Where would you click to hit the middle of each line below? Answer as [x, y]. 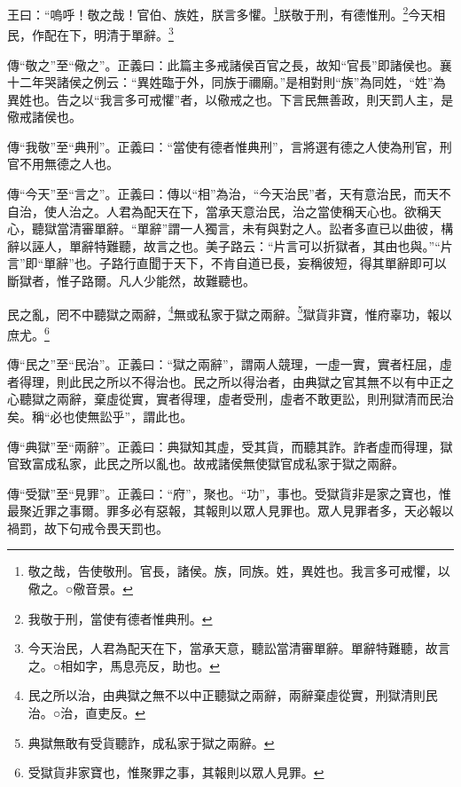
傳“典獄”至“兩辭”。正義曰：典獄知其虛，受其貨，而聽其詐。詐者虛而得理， [224, 446]
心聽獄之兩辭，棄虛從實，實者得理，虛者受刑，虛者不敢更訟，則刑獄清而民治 [230, 399]
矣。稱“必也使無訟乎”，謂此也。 [100, 416]
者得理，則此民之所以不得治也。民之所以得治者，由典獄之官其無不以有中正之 [230, 381]
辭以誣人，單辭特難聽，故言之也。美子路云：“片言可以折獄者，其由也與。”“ [224, 245]
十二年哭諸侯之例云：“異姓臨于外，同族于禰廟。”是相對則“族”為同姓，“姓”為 [227, 82]
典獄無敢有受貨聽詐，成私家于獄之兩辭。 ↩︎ [151, 742]
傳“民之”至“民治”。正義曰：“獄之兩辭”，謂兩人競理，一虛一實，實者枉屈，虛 [230, 364]
